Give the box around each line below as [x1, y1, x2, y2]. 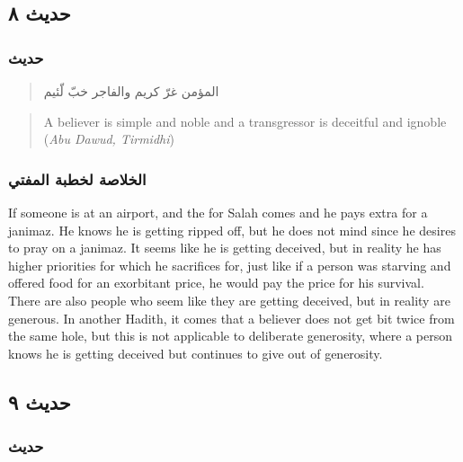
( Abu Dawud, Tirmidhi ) [43, 129, 174, 148]
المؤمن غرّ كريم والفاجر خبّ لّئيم [43, 82, 219, 100]
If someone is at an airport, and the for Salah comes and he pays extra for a [8, 203, 428, 221]
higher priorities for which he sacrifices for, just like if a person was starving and [8, 255, 451, 274]
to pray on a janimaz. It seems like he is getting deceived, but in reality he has [8, 238, 441, 257]
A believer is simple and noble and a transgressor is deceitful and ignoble [43, 111, 447, 130]
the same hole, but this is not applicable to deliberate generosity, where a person [8, 326, 453, 345]
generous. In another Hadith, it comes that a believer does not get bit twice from [8, 308, 455, 327]
